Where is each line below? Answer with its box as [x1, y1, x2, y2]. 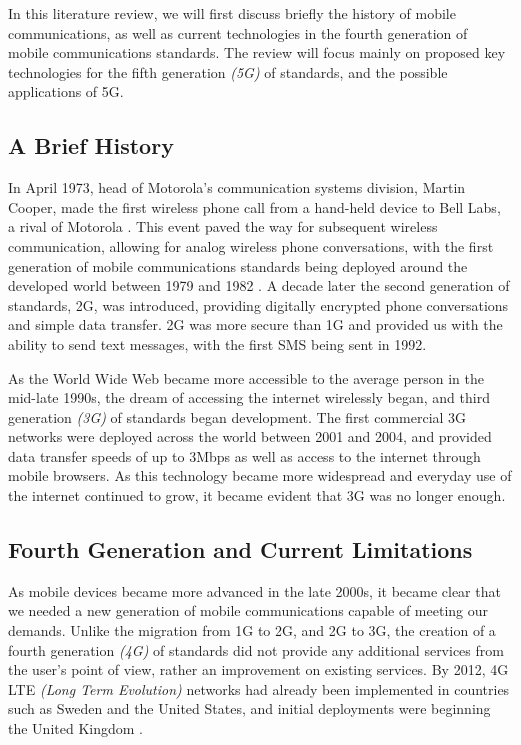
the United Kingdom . [8, 718, 143, 739]
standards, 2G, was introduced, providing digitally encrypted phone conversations [8, 294, 509, 315]
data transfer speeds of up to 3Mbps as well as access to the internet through [8, 445, 481, 466]
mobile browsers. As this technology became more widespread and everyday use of [8, 465, 512, 486]
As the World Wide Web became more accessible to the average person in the [8, 367, 485, 388]
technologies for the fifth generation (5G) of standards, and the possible [8, 61, 448, 82]
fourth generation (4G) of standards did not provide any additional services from [8, 639, 504, 660]
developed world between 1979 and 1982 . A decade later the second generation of [8, 275, 510, 296]
